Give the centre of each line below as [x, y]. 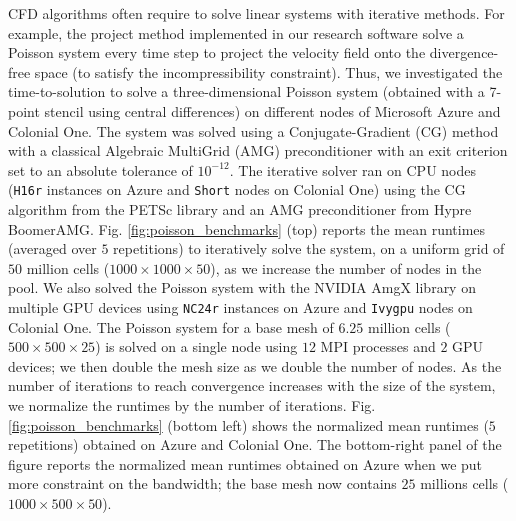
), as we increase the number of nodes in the [346, 267]
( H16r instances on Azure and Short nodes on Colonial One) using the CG [237, 189]
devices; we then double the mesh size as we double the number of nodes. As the [255, 365]
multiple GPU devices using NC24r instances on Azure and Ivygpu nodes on [240, 306]
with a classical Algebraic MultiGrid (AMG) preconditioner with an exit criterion [258, 150]
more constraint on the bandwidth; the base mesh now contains [202, 483]
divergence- [464, 52]
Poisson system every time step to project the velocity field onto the [217, 52]
